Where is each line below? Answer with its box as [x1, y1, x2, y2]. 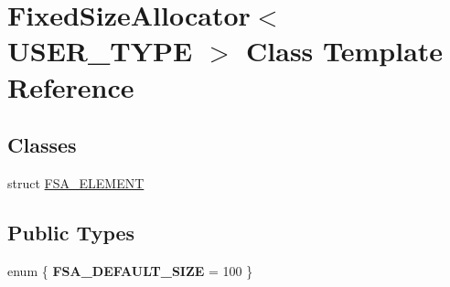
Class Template [246, 32, 444, 69]
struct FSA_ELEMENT [7, 173, 145, 192]
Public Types [7, 218, 135, 246]
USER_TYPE [7, 32, 193, 69]
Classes [7, 131, 77, 159]
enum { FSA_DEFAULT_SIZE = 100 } [7, 260, 253, 280]
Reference [7, 68, 134, 105]
